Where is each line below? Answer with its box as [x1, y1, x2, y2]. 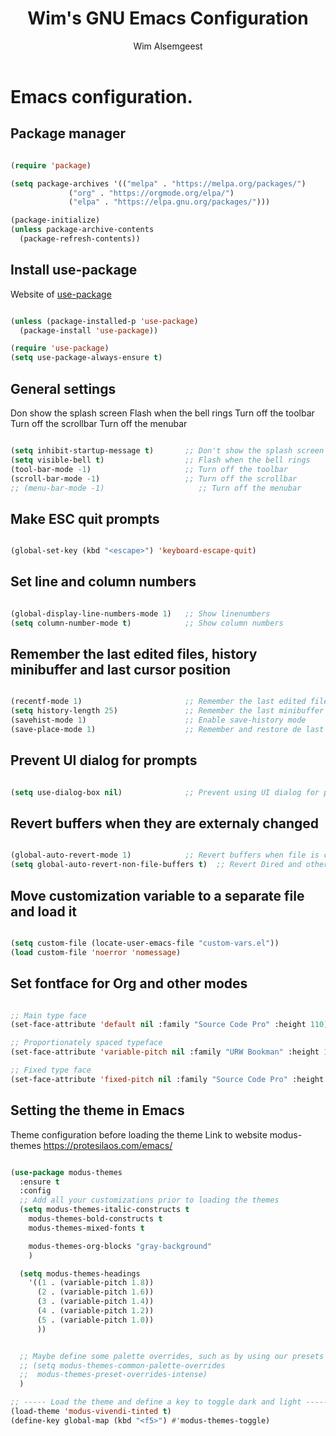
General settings [10, 380, 117, 397]
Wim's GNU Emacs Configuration [27, 7, 309, 30]
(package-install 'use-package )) [19, 325, 159, 336]
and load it [10, 903, 78, 920]
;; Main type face [10, 1010, 87, 1021]
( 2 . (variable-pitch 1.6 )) [36, 1287, 155, 1297]
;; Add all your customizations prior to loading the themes [19, 1195, 280, 1206]
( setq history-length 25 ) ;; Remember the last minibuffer [10, 706, 325, 716]
